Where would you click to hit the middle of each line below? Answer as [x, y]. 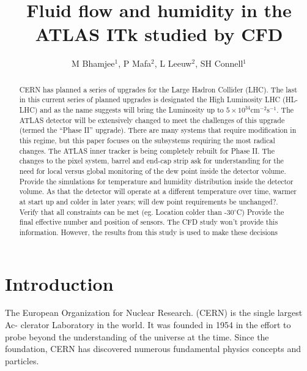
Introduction [59, 283]
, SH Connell [219, 63]
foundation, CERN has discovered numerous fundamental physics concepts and [153, 349]
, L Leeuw [173, 63]
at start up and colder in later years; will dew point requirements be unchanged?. [149, 201]
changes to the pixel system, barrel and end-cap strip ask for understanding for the [151, 161]
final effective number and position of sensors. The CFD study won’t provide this [149, 222]
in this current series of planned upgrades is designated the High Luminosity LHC [150, 99]
